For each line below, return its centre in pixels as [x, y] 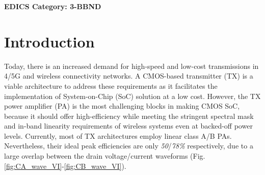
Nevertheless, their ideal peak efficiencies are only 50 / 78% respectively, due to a [129, 146]
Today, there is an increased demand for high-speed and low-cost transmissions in [131, 66]
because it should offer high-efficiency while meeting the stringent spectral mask [129, 116]
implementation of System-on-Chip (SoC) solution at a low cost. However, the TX [132, 96]
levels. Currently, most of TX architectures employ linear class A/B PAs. [118, 135]
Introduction [49, 41]
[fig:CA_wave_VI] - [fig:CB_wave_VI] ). [65, 166]
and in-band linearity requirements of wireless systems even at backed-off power [128, 126]
